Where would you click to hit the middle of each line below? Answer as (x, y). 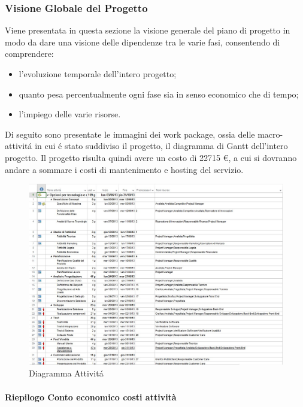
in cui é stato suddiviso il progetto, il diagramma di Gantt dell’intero (161, 146)
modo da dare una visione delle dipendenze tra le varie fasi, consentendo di (143, 42)
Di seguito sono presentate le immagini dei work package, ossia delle (130, 134)
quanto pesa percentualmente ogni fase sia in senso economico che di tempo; (159, 94)
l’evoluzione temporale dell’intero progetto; (98, 74)
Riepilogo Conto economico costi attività (91, 397)
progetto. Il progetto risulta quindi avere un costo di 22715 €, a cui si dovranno (151, 157)
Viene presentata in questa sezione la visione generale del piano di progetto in (148, 30)
